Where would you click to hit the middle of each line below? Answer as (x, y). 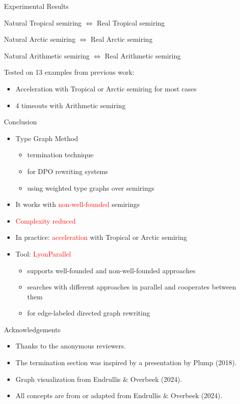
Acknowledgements (32, 329)
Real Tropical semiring (131, 22)
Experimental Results (36, 6)
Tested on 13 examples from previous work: (69, 72)
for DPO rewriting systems (68, 171)
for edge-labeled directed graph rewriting (89, 313)
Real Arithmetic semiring (143, 55)
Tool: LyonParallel (43, 253)
